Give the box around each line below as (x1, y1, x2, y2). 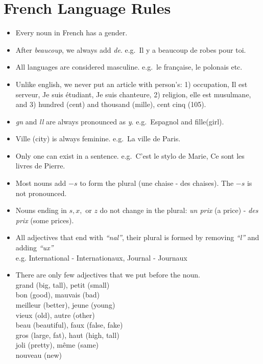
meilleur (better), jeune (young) (15, 299, 115, 310)
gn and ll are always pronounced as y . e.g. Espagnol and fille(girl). (15, 116, 224, 126)
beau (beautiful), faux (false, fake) (15, 319, 123, 330)
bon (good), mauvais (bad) (15, 289, 100, 300)
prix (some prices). (15, 215, 74, 225)
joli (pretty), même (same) (15, 339, 99, 350)
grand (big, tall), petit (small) (15, 279, 110, 290)
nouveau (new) (15, 349, 62, 360)
